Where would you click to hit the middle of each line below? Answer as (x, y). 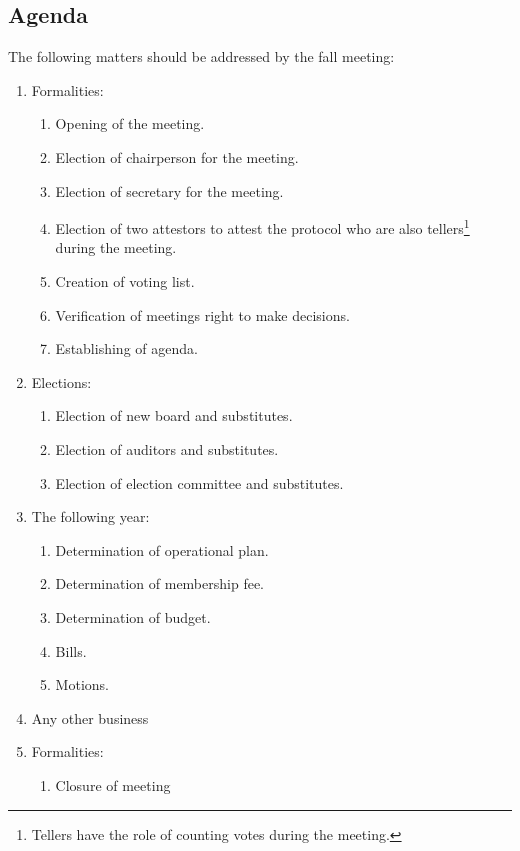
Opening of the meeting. (130, 123)
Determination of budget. (133, 616)
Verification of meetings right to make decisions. (202, 314)
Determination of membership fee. (159, 583)
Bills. (71, 650)
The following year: (90, 516)
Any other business (90, 717)
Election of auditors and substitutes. (167, 448)
